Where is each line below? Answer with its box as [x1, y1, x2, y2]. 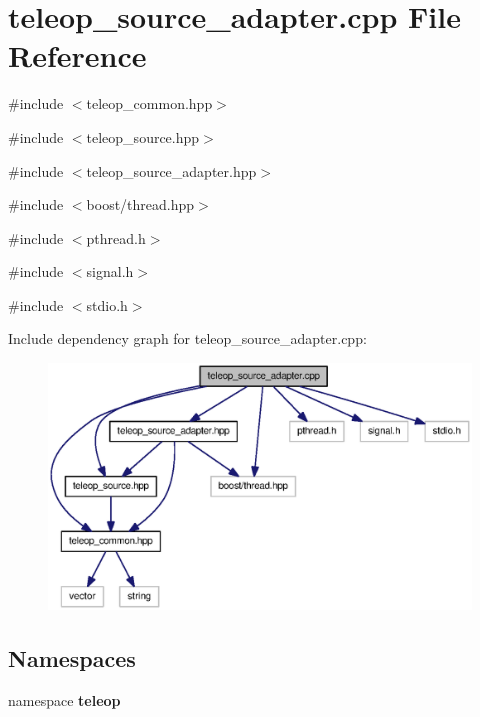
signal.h [86, 261, 134, 282]
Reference [8, 35, 147, 76]
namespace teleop [8, 689, 121, 710]
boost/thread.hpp [86, 194, 195, 215]
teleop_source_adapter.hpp [86, 160, 257, 181]
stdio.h [86, 294, 128, 315]
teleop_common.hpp [86, 93, 213, 114]
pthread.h [86, 227, 146, 248]
